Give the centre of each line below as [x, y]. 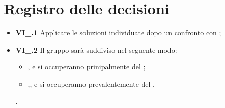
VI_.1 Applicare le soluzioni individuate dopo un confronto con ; [118, 33]
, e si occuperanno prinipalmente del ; [87, 67]
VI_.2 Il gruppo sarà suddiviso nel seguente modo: [96, 49]
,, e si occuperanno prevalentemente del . [91, 83]
